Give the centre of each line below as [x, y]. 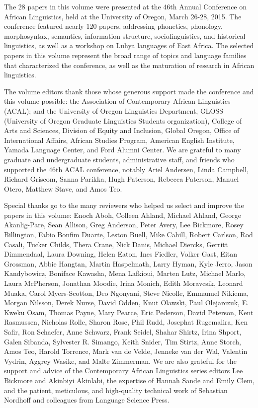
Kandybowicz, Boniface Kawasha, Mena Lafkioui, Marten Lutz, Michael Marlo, [125, 273]
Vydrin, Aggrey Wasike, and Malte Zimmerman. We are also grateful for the [120, 361]
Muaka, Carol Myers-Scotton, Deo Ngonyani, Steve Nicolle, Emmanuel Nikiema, [127, 293]
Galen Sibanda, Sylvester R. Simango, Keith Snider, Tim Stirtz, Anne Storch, [123, 341]
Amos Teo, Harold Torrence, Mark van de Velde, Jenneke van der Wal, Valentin [126, 351]
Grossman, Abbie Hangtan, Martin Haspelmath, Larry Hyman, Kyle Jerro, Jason [128, 263]
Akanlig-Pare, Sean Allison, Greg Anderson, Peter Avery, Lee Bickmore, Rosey [124, 225]
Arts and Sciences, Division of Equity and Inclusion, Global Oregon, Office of [122, 130]
